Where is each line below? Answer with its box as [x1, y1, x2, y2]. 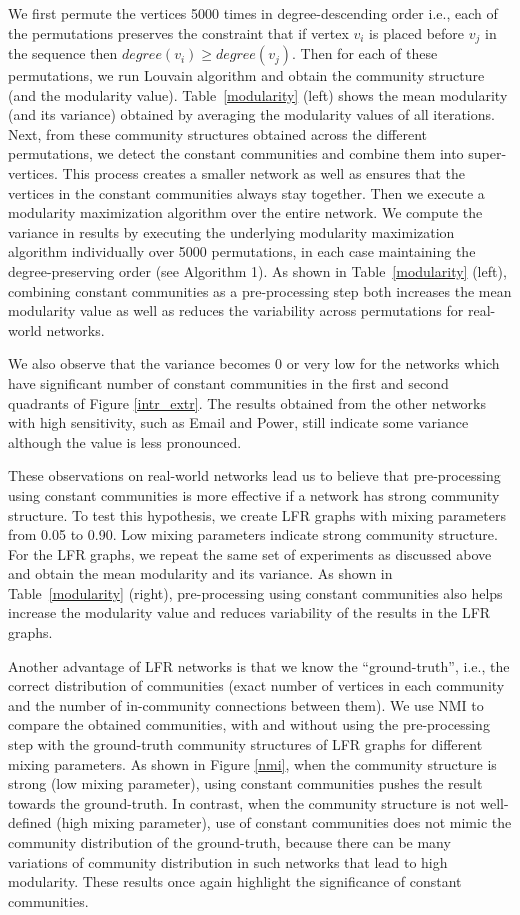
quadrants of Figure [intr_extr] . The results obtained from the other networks [8, 392, 487, 413]
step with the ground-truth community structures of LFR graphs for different [8, 734, 483, 755]
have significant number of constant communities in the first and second [8, 372, 449, 393]
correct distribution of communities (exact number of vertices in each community [8, 675, 505, 696]
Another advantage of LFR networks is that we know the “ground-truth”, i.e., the [8, 655, 510, 676]
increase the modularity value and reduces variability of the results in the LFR [8, 602, 491, 623]
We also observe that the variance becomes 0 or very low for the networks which [8, 353, 500, 374]
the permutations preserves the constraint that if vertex [8, 22, 349, 43]
